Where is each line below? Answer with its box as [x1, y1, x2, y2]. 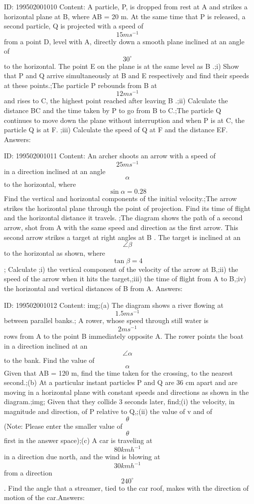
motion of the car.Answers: [4, 492, 85, 503]
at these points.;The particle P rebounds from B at [4, 80, 157, 90]
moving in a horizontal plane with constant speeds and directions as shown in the [4, 386, 249, 397]
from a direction [4, 468, 52, 478]
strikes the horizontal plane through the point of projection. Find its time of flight [4, 203, 251, 213]
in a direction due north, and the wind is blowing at [4, 451, 160, 462]
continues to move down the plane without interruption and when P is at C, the [4, 115, 245, 125]
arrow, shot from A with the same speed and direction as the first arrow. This [4, 222, 238, 233]
